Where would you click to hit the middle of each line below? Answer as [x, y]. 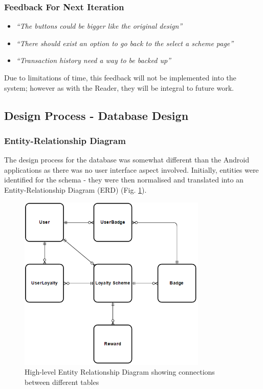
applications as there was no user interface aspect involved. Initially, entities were [131, 169]
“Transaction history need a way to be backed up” [93, 60]
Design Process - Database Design [96, 115]
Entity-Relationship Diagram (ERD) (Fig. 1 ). [75, 189]
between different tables [62, 382]
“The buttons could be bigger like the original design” [99, 26]
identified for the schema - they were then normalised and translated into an [124, 180]
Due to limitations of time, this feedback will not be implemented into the [120, 77]
